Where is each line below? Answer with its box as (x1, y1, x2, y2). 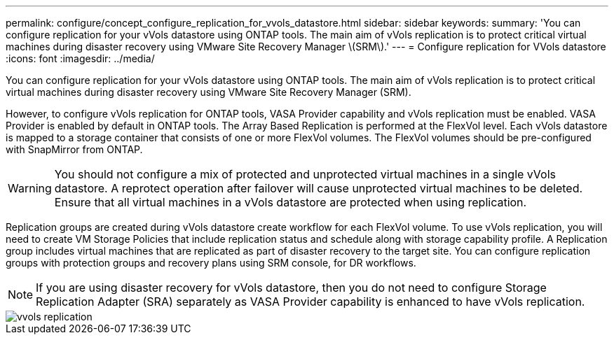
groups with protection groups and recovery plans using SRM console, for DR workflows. (6, 257, 416, 269)
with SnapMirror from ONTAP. (6, 143, 143, 155)
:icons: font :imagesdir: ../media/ (6, 52, 155, 64)
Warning (8, 181, 52, 195)
